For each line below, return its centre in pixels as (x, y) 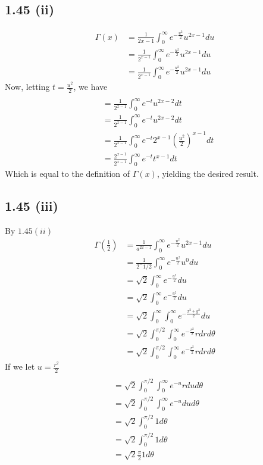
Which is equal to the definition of (68, 174)
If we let (20, 366)
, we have (90, 87)
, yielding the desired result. (208, 174)
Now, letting (27, 87)
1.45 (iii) (32, 206)
